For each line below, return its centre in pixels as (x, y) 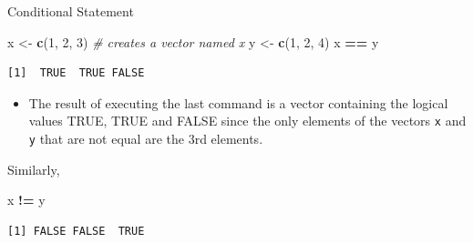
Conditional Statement (71, 11)
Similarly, (34, 169)
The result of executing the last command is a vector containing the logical (238, 102)
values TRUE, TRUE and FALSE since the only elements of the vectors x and (247, 121)
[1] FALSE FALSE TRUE (76, 231)
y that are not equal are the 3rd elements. (146, 139)
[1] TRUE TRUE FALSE (76, 73)
